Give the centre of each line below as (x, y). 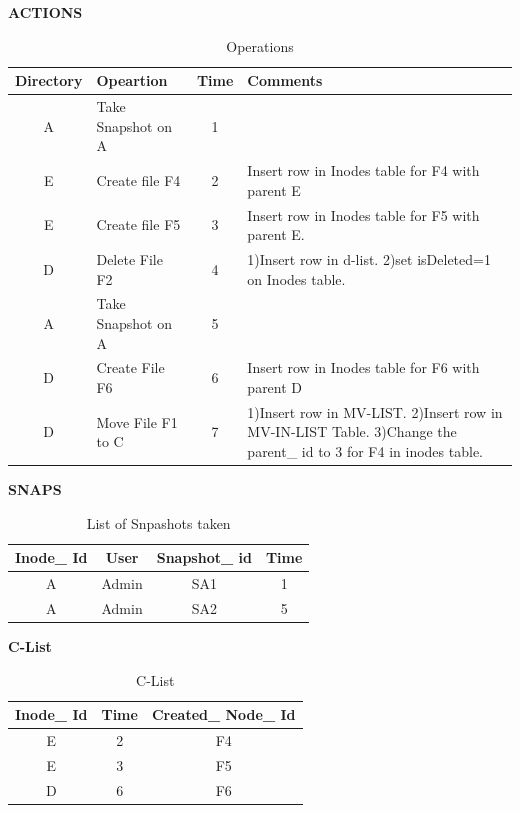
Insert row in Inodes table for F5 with (363, 214)
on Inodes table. (296, 278)
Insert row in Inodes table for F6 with (363, 367)
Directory (49, 80)
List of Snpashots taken (158, 522)
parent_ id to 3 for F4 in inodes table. (365, 451)
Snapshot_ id (204, 557)
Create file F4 (138, 179)
